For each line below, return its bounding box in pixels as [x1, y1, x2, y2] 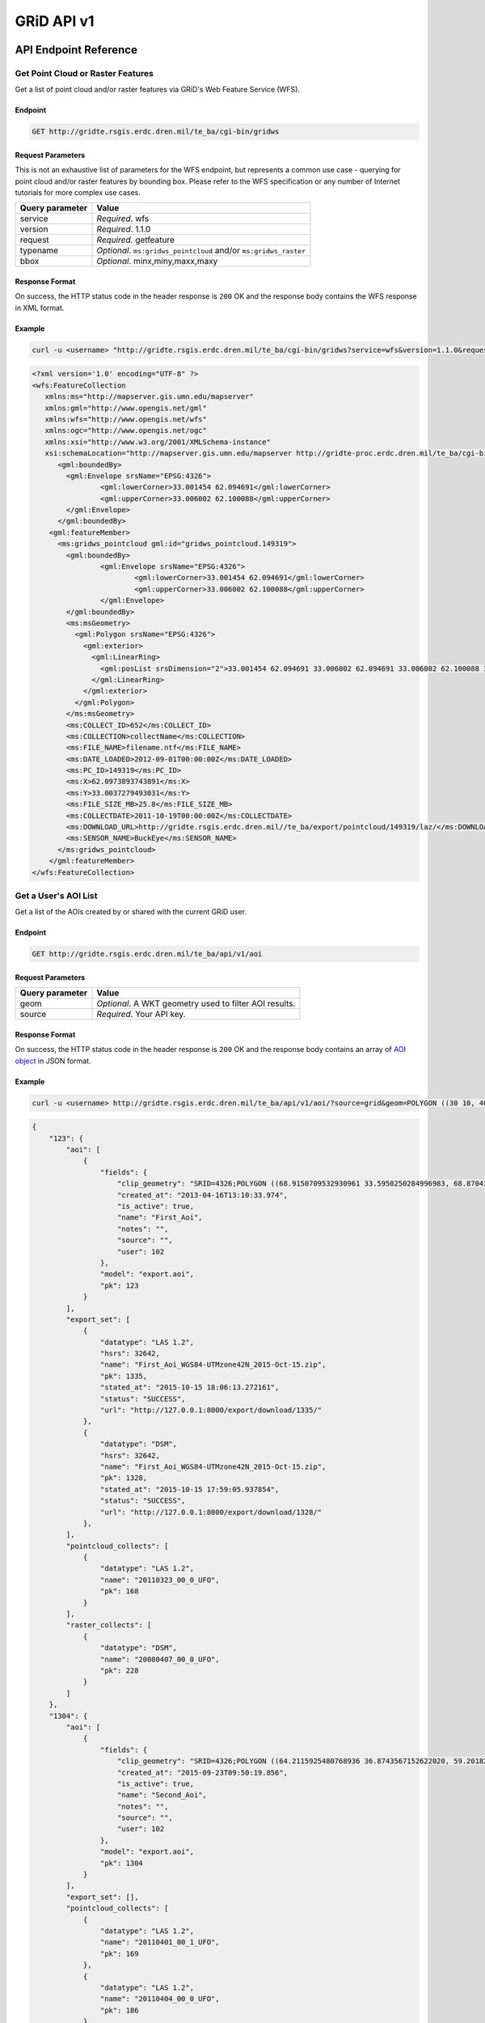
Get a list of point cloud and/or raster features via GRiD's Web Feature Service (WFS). [15, 85, 301, 95]
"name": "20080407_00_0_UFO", [99, 1655, 220, 1664]
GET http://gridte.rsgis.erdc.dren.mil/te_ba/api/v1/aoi [32, 949, 263, 959]
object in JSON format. [15, 1056, 92, 1066]
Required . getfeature [96, 235, 175, 246]
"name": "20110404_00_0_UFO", [99, 1995, 220, 2004]
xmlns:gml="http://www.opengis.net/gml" [44, 403, 208, 413]
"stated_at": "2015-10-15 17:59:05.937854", [99, 1485, 280, 1494]
